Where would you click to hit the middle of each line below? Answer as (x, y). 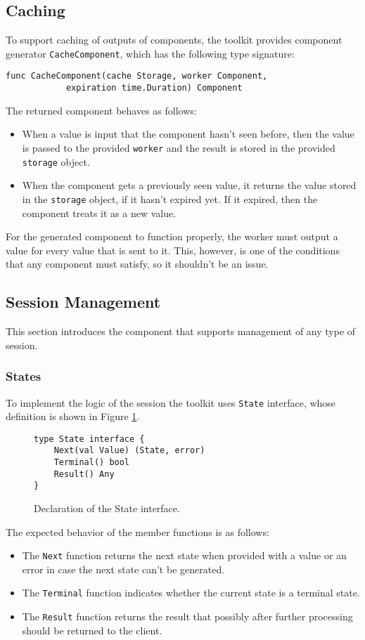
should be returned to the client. (92, 630)
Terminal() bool (92, 463)
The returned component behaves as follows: (101, 110)
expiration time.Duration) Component (154, 88)
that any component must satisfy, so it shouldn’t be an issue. (137, 264)
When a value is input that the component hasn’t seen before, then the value (188, 134)
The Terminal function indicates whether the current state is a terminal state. (191, 593)
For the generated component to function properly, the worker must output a (172, 236)
